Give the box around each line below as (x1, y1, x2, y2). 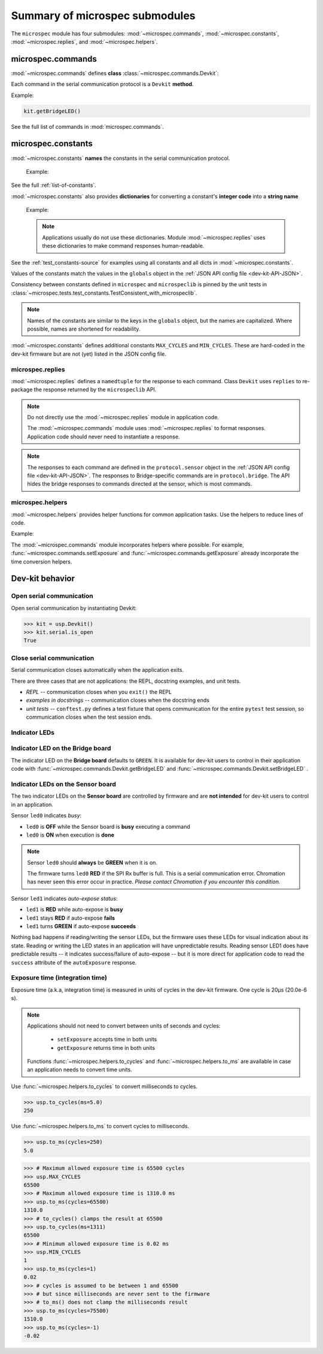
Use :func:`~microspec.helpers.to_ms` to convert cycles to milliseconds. (11, 1123, 190, 1130)
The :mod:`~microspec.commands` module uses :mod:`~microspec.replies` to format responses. (27, 425, 266, 432)
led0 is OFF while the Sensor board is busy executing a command (26, 823, 191, 830)
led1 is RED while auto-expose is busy (26, 906, 123, 913)
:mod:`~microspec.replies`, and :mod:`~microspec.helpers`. (11, 38, 158, 45)
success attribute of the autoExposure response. (11, 959, 137, 966)
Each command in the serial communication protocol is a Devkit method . (11, 81, 194, 88)
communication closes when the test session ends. (26, 713, 153, 721)
